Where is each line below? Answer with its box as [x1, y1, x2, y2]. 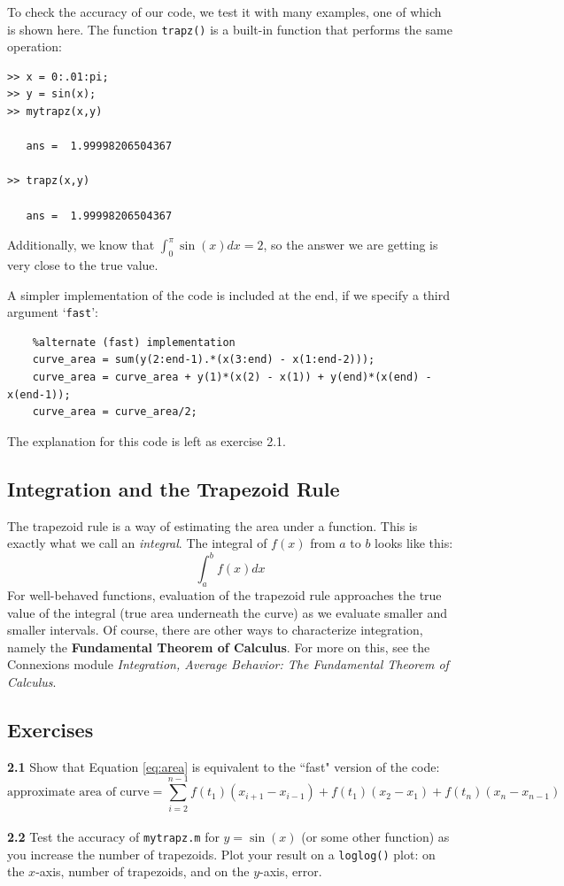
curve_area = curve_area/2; [32, 405, 197, 419]
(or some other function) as [301, 828, 450, 846]
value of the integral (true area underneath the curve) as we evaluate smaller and [7, 603, 447, 621]
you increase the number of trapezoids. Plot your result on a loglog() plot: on [7, 844, 436, 863]
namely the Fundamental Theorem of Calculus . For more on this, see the [7, 637, 430, 656]
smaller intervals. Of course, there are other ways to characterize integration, [7, 620, 423, 639]
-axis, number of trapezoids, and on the [35, 862, 250, 881]
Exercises [7, 716, 94, 743]
